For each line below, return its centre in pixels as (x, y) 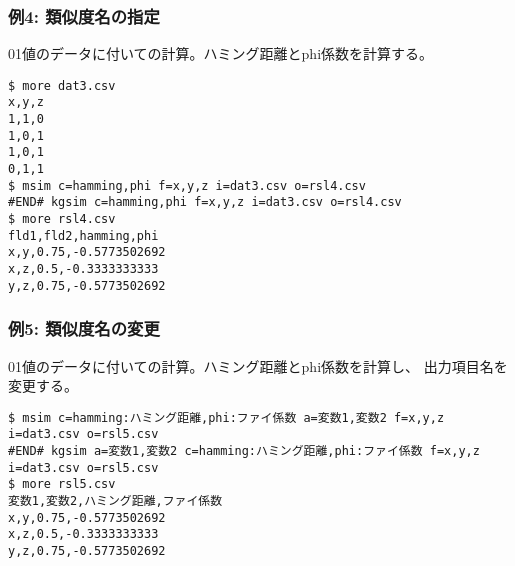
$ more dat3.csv (62, 85)
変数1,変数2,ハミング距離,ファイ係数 (115, 501)
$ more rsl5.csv (62, 484)
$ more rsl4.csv (62, 219)
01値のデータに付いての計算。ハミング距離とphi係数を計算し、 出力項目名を (258, 365)
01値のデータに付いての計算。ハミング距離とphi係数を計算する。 (221, 53)
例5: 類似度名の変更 (84, 328)
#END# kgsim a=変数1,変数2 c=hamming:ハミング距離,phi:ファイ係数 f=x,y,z (244, 451)
